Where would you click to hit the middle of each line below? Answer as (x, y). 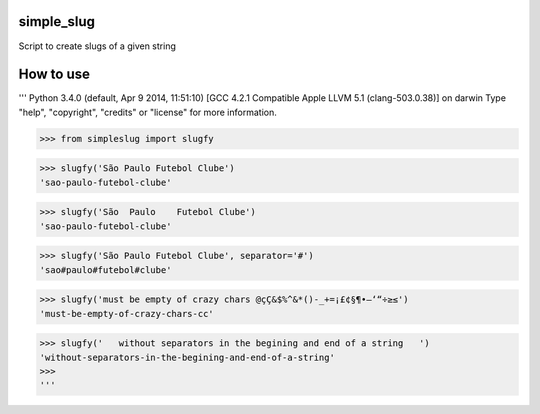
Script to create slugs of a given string (97, 46)
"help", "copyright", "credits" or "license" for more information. (147, 112)
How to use (54, 74)
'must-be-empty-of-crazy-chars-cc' (126, 313)
